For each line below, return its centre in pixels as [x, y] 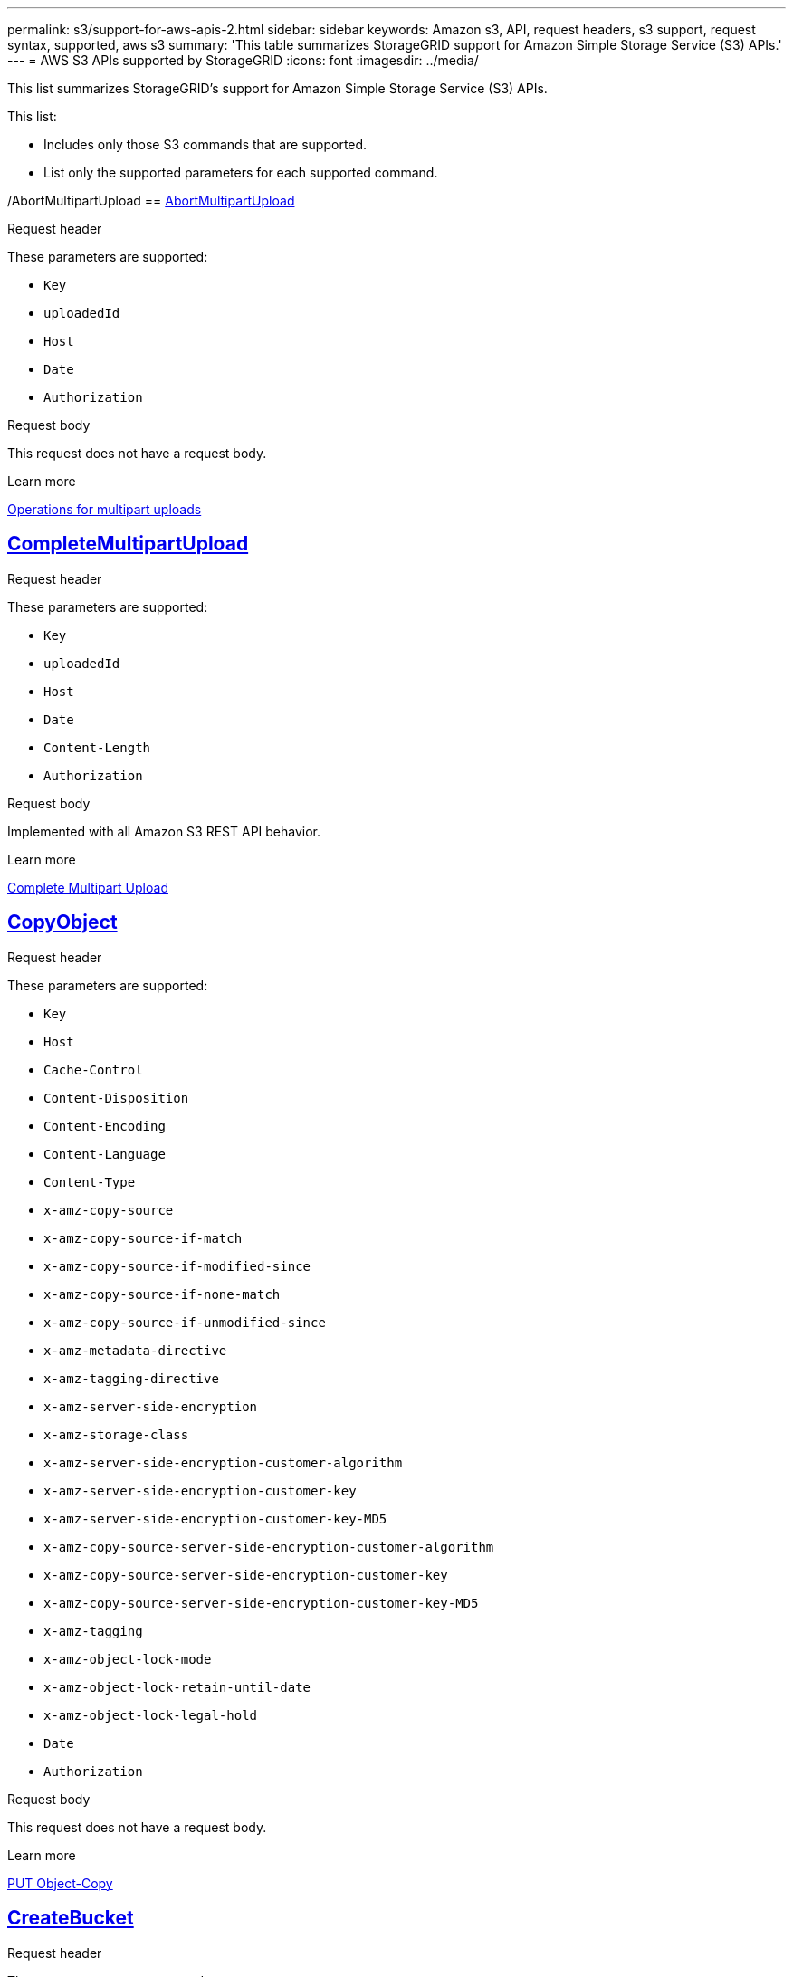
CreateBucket [71, 1918]
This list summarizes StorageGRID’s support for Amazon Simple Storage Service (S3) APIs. [277, 88]
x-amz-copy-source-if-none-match [162, 1294]
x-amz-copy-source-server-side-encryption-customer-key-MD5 [261, 1603]
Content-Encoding [105, 1126]
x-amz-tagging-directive [131, 1378]
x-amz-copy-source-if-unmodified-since [185, 1322]
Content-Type [90, 1182]
